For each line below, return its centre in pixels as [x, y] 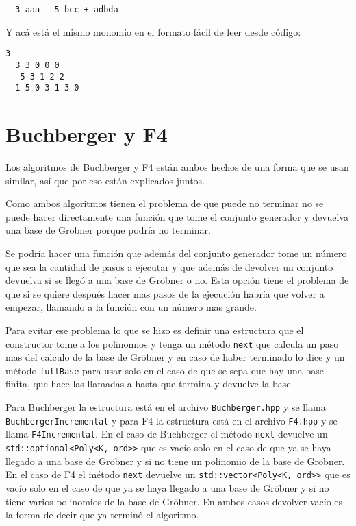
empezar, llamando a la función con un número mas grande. [131, 307]
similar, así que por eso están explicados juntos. [105, 180]
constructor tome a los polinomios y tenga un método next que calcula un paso [172, 343]
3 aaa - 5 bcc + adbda [67, 10]
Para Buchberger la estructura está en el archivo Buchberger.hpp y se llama [166, 407]
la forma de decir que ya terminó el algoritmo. [102, 515]
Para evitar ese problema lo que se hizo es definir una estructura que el [155, 330]
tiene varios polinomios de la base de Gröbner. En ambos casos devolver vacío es [174, 501]
